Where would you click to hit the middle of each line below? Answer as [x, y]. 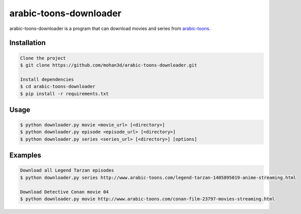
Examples [25, 155]
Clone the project [43, 58]
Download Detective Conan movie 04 [64, 192]
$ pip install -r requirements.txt [64, 94]
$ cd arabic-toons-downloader [58, 87]
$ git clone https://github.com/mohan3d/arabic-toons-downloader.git [109, 65]
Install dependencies [47, 79]
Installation [27, 43]
